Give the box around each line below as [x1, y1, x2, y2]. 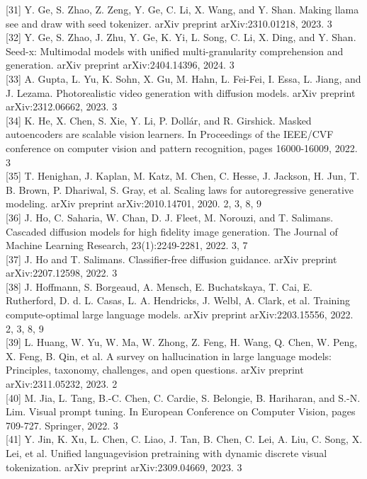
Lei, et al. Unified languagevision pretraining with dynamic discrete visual [6, 446, 327, 460]
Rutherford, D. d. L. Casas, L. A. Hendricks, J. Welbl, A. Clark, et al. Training [6, 293, 350, 308]
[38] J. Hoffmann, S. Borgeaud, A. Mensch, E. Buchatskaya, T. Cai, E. [6, 279, 312, 294]
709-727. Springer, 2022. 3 [6, 417, 118, 432]
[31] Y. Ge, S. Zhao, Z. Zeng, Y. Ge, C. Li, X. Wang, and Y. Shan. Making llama [6, 2, 359, 16]
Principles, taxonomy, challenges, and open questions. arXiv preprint [6, 362, 304, 377]
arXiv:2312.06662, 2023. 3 [6, 99, 118, 114]
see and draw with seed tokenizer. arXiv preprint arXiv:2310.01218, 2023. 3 [6, 16, 332, 30]
